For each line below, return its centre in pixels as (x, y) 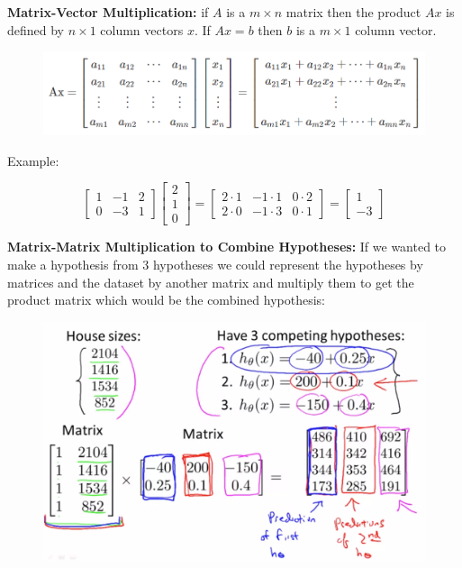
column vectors (142, 29)
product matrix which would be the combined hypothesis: (166, 300)
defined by (36, 29)
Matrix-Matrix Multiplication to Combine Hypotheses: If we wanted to (227, 247)
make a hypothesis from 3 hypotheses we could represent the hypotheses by (215, 265)
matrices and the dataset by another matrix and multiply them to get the (211, 282)
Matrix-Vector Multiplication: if (108, 12)
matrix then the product (353, 12)
